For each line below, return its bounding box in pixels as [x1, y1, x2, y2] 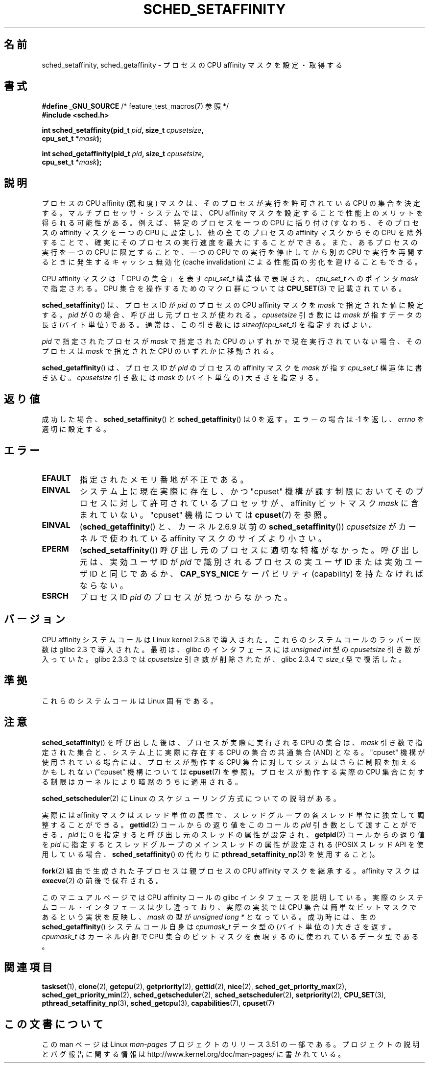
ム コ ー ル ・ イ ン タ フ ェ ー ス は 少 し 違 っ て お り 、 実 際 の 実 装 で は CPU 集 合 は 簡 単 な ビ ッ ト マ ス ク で [42, 902, 417, 911]
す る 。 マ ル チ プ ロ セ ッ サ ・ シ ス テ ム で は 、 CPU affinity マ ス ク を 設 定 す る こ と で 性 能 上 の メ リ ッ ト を [42, 209, 423, 218]
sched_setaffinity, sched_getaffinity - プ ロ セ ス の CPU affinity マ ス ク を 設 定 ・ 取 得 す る [42, 60, 343, 69]
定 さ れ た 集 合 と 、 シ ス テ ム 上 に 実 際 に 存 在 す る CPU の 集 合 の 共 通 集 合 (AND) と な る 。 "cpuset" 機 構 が [42, 748, 425, 756]
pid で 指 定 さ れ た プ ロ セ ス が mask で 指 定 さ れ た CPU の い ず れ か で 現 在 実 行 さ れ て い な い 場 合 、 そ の [42, 337, 422, 346]
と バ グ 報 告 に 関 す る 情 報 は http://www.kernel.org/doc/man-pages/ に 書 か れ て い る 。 [42, 1050, 345, 1059]
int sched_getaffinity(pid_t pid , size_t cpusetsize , [42, 149, 204, 158]
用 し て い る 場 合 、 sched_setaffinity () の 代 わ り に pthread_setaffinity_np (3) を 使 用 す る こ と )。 [42, 849, 379, 858]
